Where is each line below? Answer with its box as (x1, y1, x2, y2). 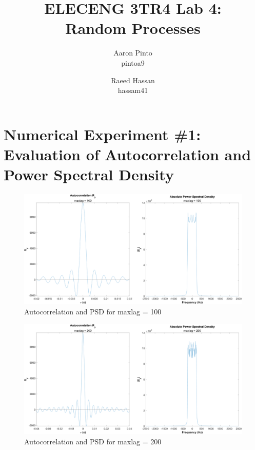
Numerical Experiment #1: (4, 123, 201, 144)
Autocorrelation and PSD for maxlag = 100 (24, 306, 162, 317)
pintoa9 (121, 57, 145, 68)
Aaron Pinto (113, 47, 152, 58)
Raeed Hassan (111, 74, 155, 85)
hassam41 (117, 85, 148, 96)
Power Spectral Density (4, 164, 174, 185)
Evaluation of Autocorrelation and (4, 143, 251, 164)
